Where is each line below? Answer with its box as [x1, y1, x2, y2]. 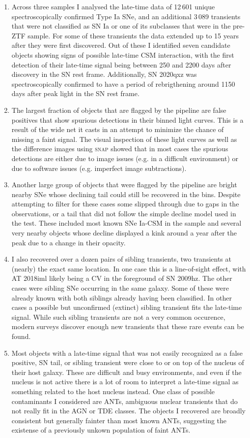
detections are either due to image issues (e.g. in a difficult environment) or [11, 153, 239, 163]
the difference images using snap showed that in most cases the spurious [11, 143, 228, 154]
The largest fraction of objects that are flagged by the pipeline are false [11, 104, 226, 115]
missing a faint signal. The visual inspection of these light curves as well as [11, 134, 237, 144]
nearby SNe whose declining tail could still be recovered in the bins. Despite [11, 189, 241, 199]
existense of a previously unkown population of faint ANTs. [11, 425, 191, 435]
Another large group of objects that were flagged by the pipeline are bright [11, 179, 237, 190]
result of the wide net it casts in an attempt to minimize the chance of [11, 124, 224, 135]
